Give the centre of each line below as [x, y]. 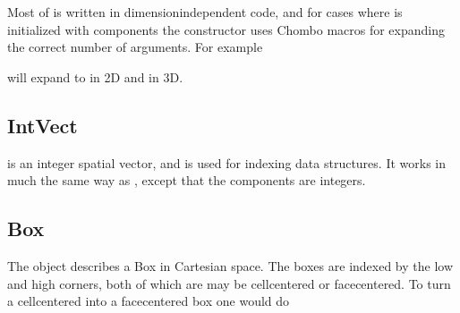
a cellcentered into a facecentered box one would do [149, 301]
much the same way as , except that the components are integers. [187, 180]
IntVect [43, 125]
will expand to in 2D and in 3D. [95, 76]
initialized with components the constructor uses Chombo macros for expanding [226, 29]
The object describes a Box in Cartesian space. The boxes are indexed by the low [230, 265]
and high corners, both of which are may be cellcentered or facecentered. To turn [229, 283]
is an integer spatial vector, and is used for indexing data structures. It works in [226, 162]
